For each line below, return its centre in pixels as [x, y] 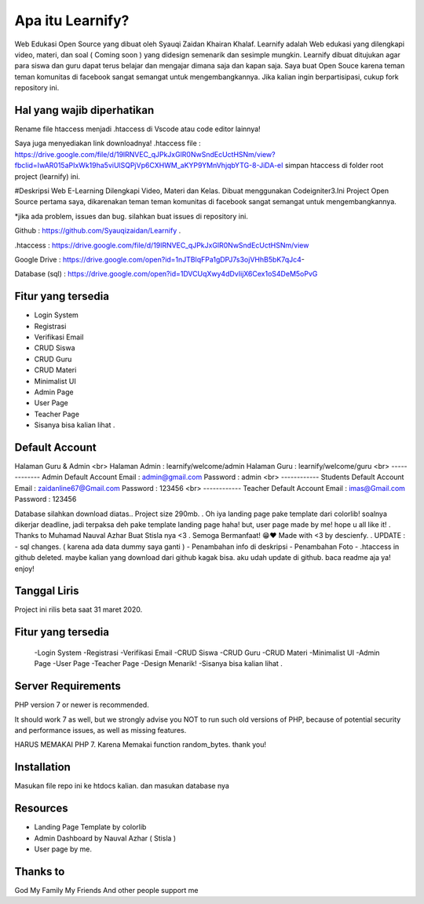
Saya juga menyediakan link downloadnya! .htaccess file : [108, 143]
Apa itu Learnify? [72, 20]
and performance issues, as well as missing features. [101, 730]
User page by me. [63, 849]
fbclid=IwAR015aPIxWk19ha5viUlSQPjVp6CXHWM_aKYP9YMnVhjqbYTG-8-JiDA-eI [149, 166]
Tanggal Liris [47, 591]
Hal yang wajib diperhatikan [84, 110]
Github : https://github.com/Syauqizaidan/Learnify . [98, 231]
